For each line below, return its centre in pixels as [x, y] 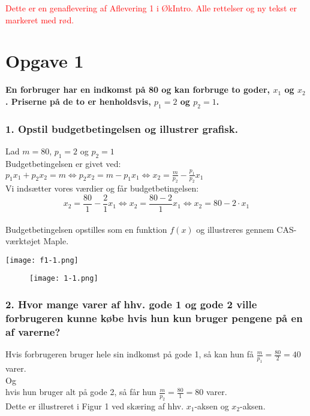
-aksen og [212, 406]
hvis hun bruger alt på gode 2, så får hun [81, 392]
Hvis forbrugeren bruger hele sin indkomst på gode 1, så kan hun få [130, 354]
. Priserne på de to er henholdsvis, [78, 101]
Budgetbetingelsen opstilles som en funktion [86, 229]
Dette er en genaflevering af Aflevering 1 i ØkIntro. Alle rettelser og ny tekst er [151, 8]
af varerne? [33, 331]
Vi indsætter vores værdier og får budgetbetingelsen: [102, 188]
